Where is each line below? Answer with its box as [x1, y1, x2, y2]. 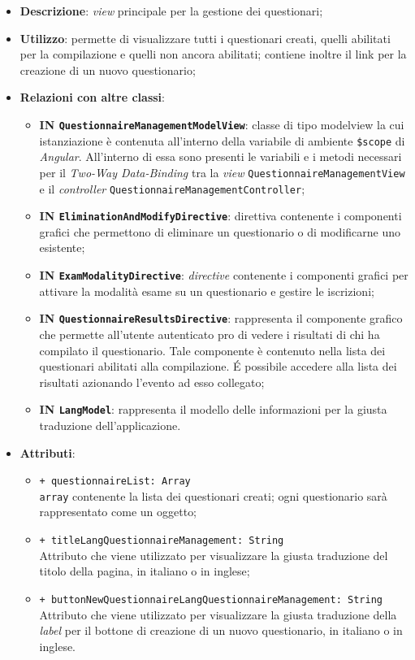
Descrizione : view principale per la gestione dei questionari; [19, 2, 323, 19]
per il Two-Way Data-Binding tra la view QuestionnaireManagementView [39, 163, 405, 180]
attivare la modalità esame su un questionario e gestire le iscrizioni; [39, 282, 374, 299]
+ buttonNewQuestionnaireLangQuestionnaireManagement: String [39, 593, 383, 606]
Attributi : [19, 444, 76, 461]
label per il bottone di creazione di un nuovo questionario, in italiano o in [39, 622, 403, 639]
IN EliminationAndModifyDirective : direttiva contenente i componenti [39, 207, 402, 224]
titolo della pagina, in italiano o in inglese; [39, 562, 250, 580]
